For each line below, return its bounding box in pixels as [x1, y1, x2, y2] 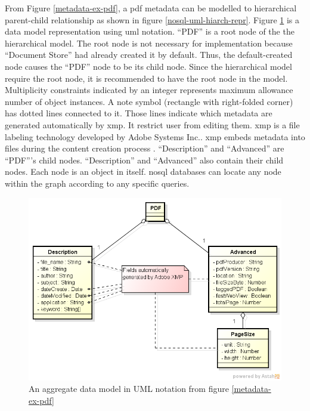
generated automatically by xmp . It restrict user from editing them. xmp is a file [5, 118, 300, 131]
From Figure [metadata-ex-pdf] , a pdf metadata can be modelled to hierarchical [5, 2, 297, 14]
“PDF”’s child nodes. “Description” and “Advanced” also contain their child [5, 153, 284, 166]
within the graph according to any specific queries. [5, 177, 190, 189]
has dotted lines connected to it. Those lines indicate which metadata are [5, 107, 272, 119]
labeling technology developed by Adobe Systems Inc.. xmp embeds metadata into [5, 130, 305, 143]
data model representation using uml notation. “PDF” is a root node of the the [5, 25, 294, 38]
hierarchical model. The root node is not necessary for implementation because [5, 36, 293, 49]
